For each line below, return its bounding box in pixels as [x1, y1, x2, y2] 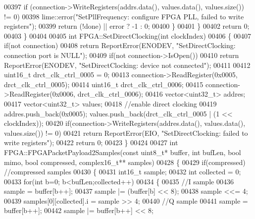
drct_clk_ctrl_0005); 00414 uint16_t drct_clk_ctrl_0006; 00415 [4, 79, 204, 89]
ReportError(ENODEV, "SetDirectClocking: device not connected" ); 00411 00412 [4, 59, 251, 70]
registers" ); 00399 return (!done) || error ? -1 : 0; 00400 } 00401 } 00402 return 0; [4, 21, 250, 31]
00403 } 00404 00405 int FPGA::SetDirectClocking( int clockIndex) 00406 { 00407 [4, 30, 251, 41]
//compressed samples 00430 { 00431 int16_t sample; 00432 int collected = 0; [4, 166, 241, 177]
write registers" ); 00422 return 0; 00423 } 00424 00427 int [4, 137, 178, 148]
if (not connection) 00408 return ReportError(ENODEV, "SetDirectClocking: [4, 40, 236, 51]
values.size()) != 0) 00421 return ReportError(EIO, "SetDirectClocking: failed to [4, 127, 248, 138]
